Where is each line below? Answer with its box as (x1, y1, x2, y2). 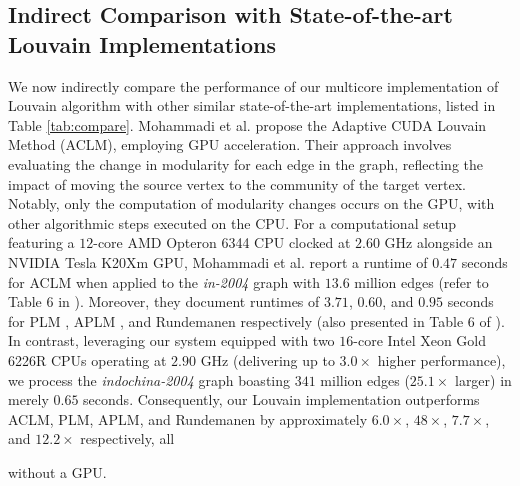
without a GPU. (8, 461, 107, 482)
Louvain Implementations (8, 28, 276, 59)
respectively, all (80, 428, 175, 449)
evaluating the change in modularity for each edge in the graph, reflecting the (8, 153, 484, 174)
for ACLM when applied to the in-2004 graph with (8, 271, 321, 292)
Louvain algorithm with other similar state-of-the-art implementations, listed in (8, 95, 496, 116)
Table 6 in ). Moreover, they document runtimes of (8, 291, 320, 312)
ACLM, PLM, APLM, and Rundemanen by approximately (8, 408, 368, 429)
